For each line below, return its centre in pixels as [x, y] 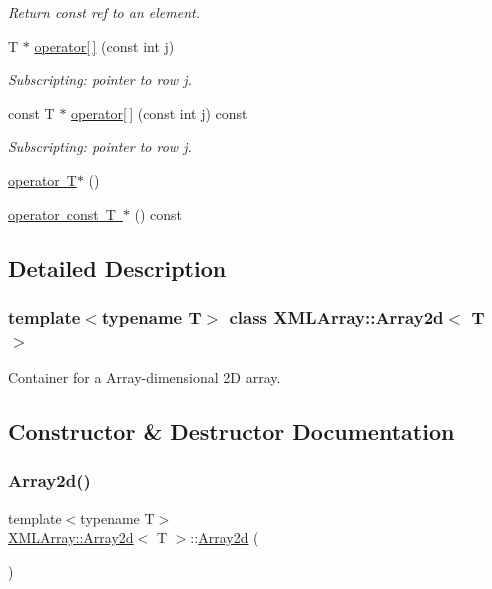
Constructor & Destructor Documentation [231, 431]
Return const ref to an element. [104, 12]
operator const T [62, 213]
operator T [42, 179]
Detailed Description [117, 267]
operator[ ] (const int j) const [159, 112]
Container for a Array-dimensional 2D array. [144, 377]
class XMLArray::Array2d [336, 316]
